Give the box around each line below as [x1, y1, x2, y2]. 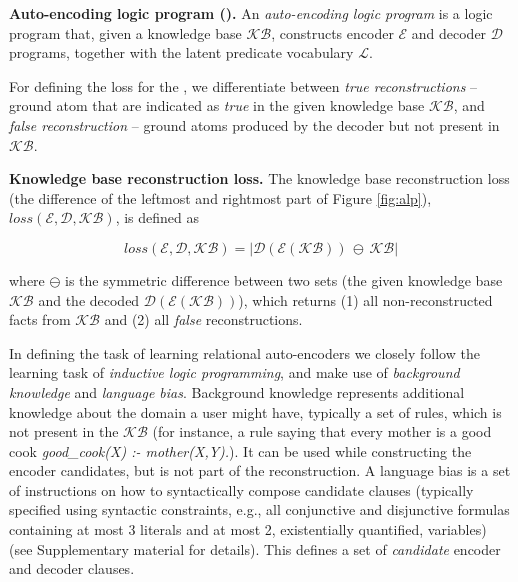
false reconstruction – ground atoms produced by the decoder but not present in [9, 114, 500, 135]
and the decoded [38, 289, 140, 310]
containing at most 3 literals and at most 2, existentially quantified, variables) [9, 519, 487, 540]
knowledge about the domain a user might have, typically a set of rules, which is [9, 401, 502, 422]
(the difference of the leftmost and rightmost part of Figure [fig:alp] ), [9, 187, 432, 208]
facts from [9, 309, 71, 330]
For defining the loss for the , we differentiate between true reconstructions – [9, 75, 478, 96]
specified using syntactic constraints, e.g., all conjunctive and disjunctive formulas [9, 499, 510, 520]
